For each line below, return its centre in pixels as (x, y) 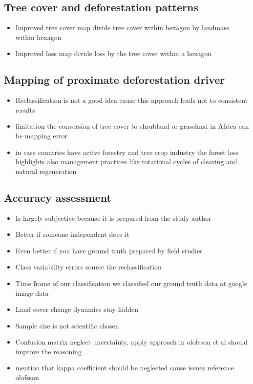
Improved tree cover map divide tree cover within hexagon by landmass (122, 28)
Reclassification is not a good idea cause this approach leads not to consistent (132, 100)
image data (32, 293)
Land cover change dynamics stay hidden (77, 309)
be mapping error (42, 135)
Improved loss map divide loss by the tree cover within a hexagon (114, 53)
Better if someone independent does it (72, 234)
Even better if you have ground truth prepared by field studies (109, 250)
